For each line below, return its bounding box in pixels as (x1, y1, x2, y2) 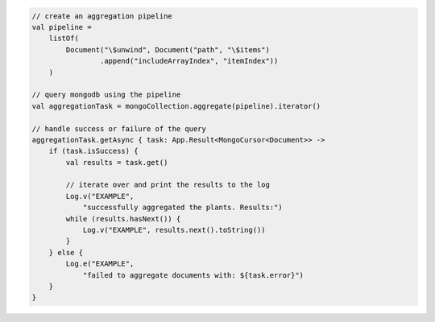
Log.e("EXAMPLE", (65, 259, 135, 269)
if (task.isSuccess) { (48, 147, 139, 156)
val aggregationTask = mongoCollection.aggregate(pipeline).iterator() (31, 101, 321, 110)
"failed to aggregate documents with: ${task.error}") (82, 270, 304, 279)
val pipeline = (31, 23, 92, 31)
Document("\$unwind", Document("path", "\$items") (65, 45, 270, 54)
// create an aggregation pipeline (31, 11, 172, 20)
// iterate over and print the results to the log (65, 180, 270, 189)
